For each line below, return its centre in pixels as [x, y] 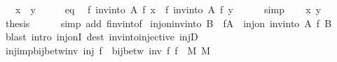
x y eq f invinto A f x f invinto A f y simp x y [168, 9]
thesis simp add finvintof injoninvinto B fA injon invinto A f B [168, 23]
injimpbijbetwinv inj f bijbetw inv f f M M [108, 50]
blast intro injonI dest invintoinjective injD [102, 37]
